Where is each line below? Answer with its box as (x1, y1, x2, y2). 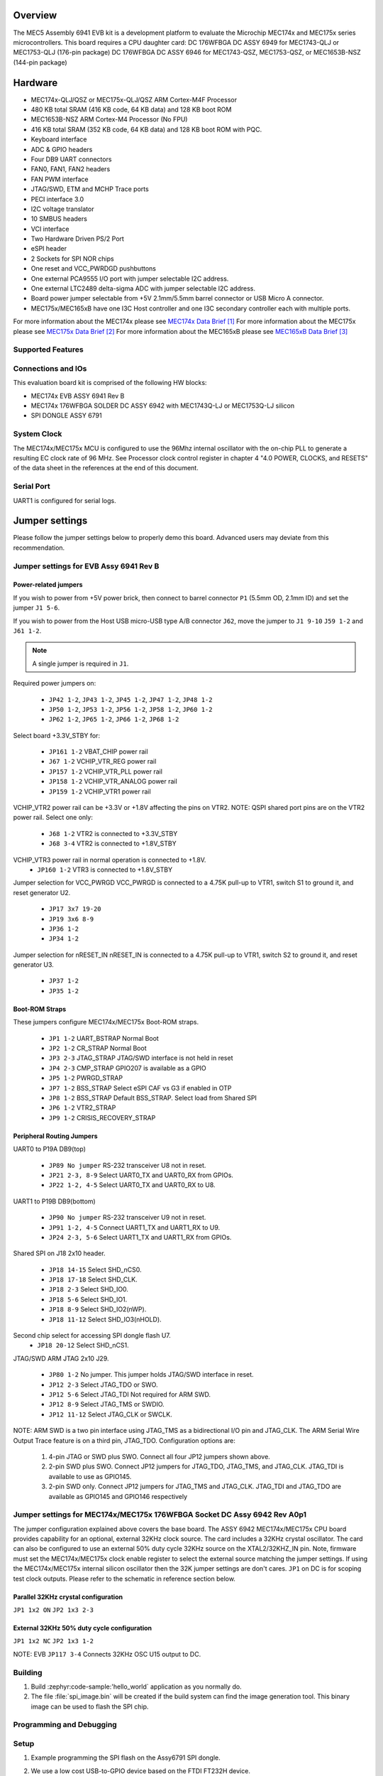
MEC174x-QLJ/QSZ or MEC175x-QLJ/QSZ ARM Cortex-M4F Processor (30, 95, 238, 104)
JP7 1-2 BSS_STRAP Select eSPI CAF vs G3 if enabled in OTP (48, 1083, 232, 1092)
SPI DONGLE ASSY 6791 (30, 411, 102, 420)
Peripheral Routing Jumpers (13, 1132, 98, 1140)
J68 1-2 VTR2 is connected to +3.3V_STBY (48, 829, 178, 838)
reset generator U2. (13, 888, 71, 897)
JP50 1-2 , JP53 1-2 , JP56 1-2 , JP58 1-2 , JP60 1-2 (48, 705, 213, 713)
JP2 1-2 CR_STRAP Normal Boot (48, 1044, 147, 1053)
